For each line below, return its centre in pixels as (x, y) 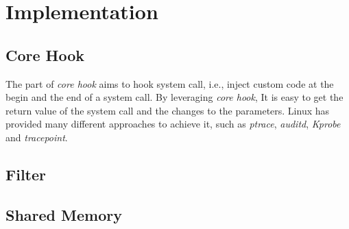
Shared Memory (64, 214)
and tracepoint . (37, 137)
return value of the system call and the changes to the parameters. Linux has (168, 110)
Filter (26, 174)
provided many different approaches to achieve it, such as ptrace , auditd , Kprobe (173, 124)
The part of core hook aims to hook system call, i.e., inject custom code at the (170, 83)
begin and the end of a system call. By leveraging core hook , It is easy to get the (174, 97)
